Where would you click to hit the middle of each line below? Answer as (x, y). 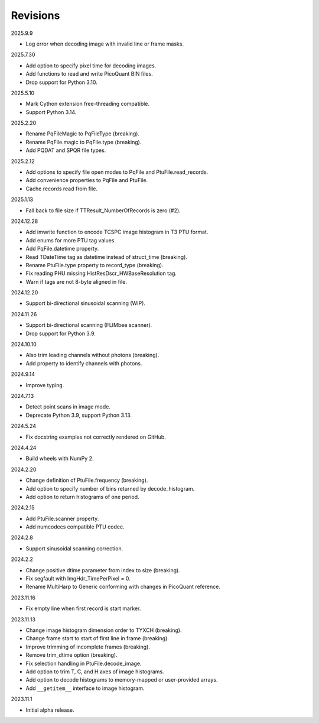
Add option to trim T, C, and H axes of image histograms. (95, 672)
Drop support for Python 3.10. (61, 82)
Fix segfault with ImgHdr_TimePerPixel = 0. (78, 579)
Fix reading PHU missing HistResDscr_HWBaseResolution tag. (101, 273)
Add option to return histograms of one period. (82, 497)
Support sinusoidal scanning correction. (74, 548)
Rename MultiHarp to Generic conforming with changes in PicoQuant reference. (123, 587)
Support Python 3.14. (51, 112)
